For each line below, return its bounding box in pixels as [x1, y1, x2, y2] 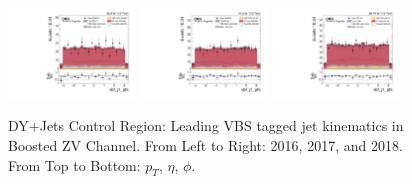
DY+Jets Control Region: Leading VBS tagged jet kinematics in [8, 115, 404, 136]
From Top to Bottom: [8, 154, 141, 175]
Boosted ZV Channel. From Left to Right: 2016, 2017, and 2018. [8, 135, 403, 156]
